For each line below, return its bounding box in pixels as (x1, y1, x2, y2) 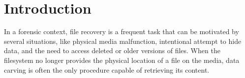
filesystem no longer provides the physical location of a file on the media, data (4, 55, 240, 65)
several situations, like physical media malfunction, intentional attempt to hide (4, 36, 242, 46)
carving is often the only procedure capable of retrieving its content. (4, 64, 210, 75)
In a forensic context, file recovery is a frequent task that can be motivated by (4, 26, 239, 37)
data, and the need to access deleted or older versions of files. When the (4, 45, 220, 56)
